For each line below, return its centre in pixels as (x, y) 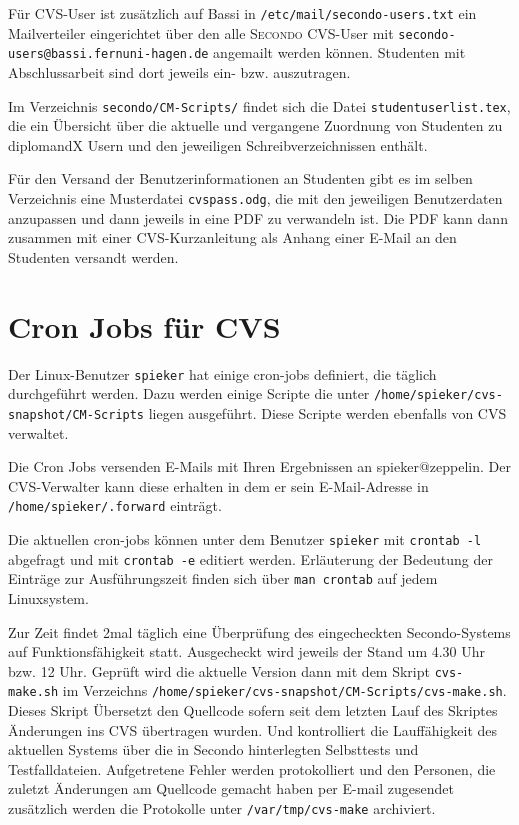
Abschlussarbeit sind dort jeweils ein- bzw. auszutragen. (179, 71)
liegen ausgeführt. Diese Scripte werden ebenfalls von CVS (327, 412)
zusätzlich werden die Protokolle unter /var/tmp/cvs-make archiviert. (222, 808)
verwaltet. (38, 432)
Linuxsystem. (48, 597)
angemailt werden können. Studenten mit (339, 52)
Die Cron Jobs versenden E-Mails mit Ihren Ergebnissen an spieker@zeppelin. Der (259, 466)
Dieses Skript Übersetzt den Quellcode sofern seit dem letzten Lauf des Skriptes (253, 710)
